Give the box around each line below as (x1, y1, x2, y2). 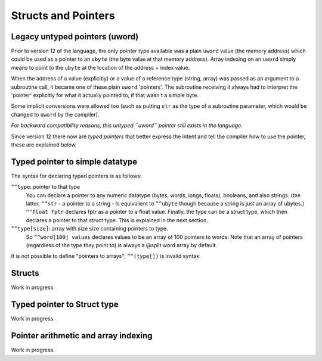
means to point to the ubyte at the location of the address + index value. (11, 64, 190, 71)
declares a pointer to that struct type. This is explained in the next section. (26, 216, 208, 223)
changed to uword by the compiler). (11, 111, 100, 118)
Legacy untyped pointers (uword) (11, 32, 139, 42)
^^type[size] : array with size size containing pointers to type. (11, 225, 168, 232)
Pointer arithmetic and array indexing (11, 331, 153, 341)
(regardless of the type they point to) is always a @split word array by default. (26, 242, 218, 248)
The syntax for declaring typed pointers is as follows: (11, 172, 142, 179)
